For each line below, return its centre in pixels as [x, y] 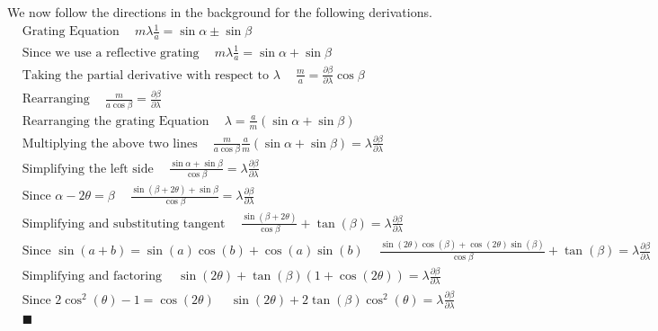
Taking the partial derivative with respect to [146, 75]
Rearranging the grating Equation [116, 121]
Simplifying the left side [88, 169]
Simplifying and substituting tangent [124, 224]
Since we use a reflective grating [111, 53]
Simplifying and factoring [92, 277]
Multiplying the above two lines [110, 143]
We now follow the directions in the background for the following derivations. [220, 12]
